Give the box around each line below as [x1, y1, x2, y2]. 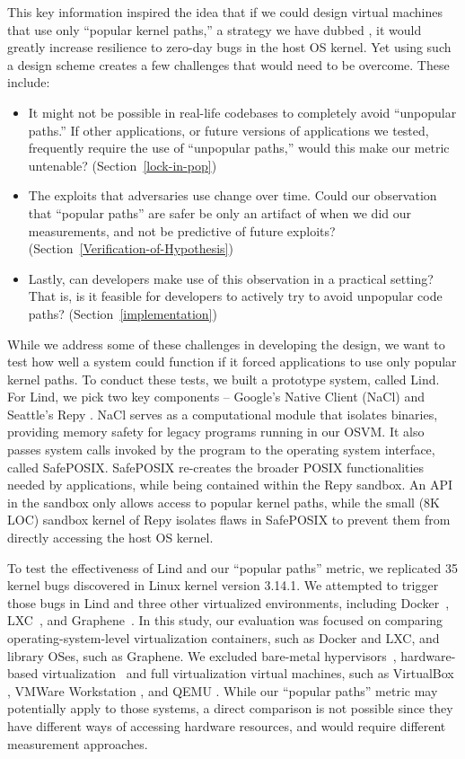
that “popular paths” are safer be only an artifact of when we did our [28, 203, 412, 222]
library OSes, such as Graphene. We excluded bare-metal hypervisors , [7, 646, 397, 665]
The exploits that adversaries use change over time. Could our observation [28, 186, 437, 205]
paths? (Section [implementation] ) [28, 304, 217, 322]
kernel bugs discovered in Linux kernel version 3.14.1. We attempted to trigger [7, 576, 439, 595]
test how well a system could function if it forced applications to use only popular [7, 352, 457, 371]
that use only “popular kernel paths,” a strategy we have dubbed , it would [7, 20, 422, 39]
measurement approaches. [7, 734, 148, 753]
